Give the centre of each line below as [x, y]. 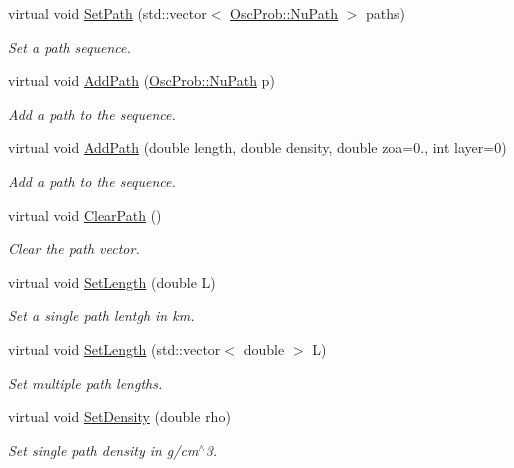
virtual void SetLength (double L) [112, 281]
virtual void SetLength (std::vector [114, 348]
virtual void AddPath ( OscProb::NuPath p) [141, 80]
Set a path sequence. [69, 46]
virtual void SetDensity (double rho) [119, 416]
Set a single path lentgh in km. [101, 315]
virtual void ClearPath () [85, 214]
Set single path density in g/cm [103, 449]
